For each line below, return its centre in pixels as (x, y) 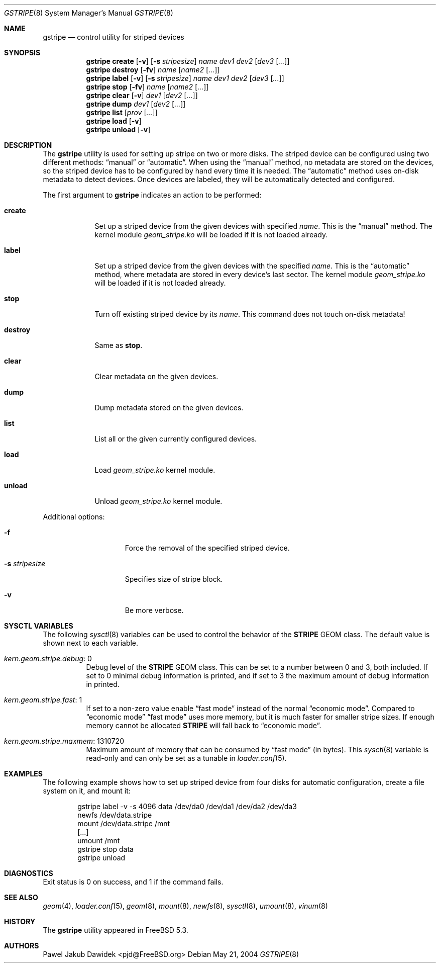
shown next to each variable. (91, 643)
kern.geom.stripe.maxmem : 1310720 (64, 741)
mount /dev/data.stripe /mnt (124, 823)
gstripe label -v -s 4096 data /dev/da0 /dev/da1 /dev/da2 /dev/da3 (187, 806)
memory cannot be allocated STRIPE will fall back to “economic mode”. (204, 725)
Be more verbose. (154, 610)
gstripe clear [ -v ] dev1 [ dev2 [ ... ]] (142, 95)
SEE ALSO (21, 897)
